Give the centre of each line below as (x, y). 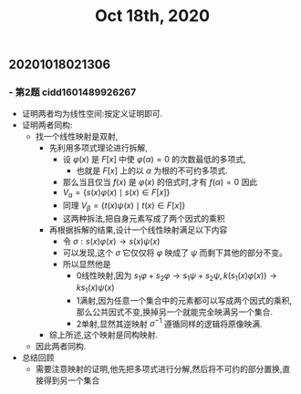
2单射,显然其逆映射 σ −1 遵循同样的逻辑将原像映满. (169, 323)
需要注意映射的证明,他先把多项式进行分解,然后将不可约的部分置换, (159, 369)
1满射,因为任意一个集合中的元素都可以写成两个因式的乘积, (184, 300)
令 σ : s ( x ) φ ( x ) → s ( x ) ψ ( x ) (111, 242)
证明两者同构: (47, 125)
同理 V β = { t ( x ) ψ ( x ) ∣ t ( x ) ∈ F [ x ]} (124, 207)
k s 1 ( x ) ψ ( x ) (95, 288)
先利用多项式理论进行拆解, (98, 148)
